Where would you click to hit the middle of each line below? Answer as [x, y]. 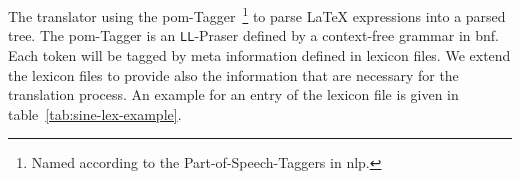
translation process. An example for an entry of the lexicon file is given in [233, 94]
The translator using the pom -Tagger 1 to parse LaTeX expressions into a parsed [257, 14]
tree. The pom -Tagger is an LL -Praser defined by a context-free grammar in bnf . [253, 35]
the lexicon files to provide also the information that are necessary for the [233, 74]
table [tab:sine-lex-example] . [95, 113]
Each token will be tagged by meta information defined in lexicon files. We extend [259, 54]
